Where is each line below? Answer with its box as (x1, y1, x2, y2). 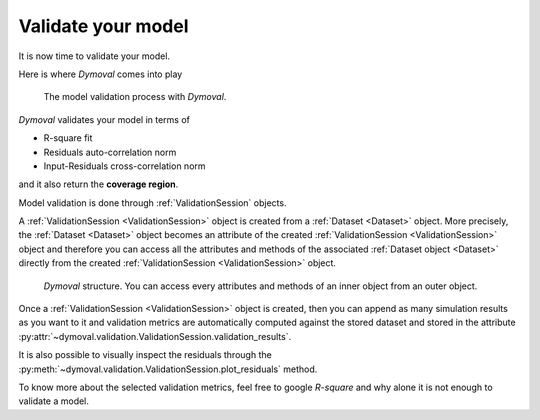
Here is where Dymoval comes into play (18, 68, 183, 80)
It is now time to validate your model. (18, 50, 170, 62)
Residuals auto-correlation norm (43, 146, 177, 158)
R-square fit (43, 132, 93, 144)
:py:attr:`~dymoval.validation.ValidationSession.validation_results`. (18, 330, 292, 342)
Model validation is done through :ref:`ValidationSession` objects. (18, 196, 287, 209)
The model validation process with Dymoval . (43, 91, 227, 103)
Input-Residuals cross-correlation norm (43, 160, 206, 172)
